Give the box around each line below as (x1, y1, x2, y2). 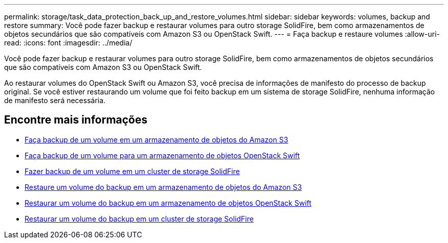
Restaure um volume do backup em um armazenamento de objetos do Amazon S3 (25, 182, 302, 191)
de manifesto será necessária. (4, 96, 106, 105)
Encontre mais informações (4, 113, 148, 127)
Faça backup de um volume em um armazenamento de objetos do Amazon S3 (25, 135, 288, 144)
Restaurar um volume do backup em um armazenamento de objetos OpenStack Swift (25, 198, 311, 207)
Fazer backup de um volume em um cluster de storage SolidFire (25, 166, 240, 176)
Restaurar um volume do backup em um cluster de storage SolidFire (25, 214, 254, 223)
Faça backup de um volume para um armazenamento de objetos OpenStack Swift (25, 151, 300, 160)
